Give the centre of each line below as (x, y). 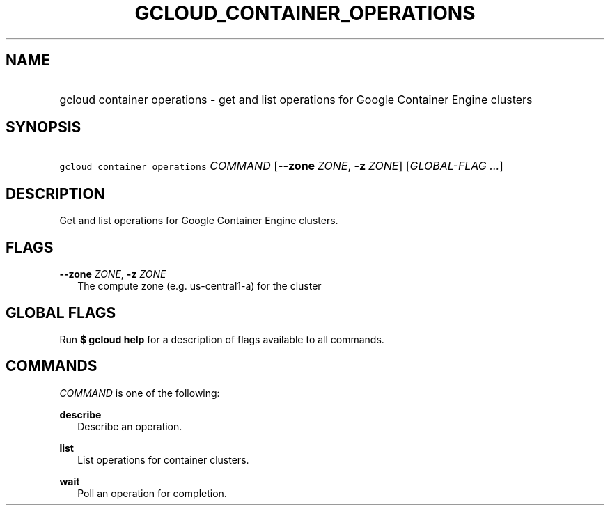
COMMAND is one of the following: (140, 393)
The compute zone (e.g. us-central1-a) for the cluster (200, 286)
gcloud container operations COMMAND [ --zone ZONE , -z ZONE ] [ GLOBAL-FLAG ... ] (281, 166)
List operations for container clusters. (163, 459)
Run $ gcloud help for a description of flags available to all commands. (222, 339)
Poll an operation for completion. (152, 493)
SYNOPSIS (44, 127)
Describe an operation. (130, 426)
